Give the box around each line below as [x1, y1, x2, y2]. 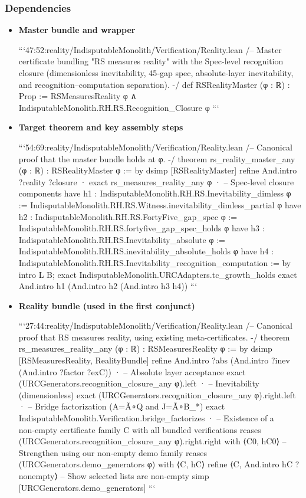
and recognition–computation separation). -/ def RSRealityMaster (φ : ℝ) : [18, 78, 290, 90]
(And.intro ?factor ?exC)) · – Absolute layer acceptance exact [18, 365, 246, 378]
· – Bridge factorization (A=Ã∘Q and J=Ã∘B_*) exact [18, 400, 225, 412]
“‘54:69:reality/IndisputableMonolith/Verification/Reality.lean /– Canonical [18, 140, 292, 153]
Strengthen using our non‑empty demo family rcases [18, 446, 208, 458]
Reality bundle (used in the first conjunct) [18, 299, 195, 312]
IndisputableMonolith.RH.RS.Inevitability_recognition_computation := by [18, 256, 291, 268]
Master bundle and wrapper [18, 24, 136, 36]
